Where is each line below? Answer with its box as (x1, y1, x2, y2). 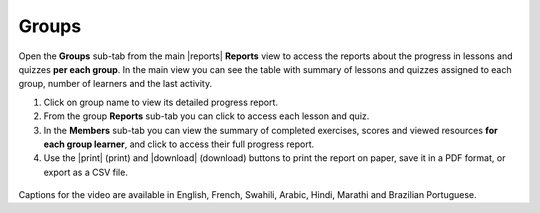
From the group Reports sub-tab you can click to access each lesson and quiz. (43, 110, 370, 122)
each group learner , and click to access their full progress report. (43, 138, 315, 150)
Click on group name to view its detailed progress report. (43, 96, 279, 108)
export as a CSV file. (43, 166, 129, 178)
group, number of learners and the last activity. (18, 78, 213, 90)
